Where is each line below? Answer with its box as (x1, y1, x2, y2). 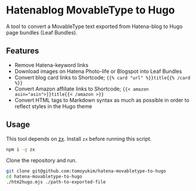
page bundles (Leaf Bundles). (6, 29, 78, 36)
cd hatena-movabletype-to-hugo (6, 173, 82, 180)
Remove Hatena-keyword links (14, 61, 89, 68)
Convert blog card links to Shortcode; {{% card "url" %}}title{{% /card (14, 74, 191, 81)
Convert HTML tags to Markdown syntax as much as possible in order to (14, 96, 190, 103)
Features (6, 46, 39, 56)
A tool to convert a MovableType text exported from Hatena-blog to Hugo (6, 23, 183, 30)
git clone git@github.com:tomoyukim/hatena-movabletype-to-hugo (6, 168, 166, 174)
